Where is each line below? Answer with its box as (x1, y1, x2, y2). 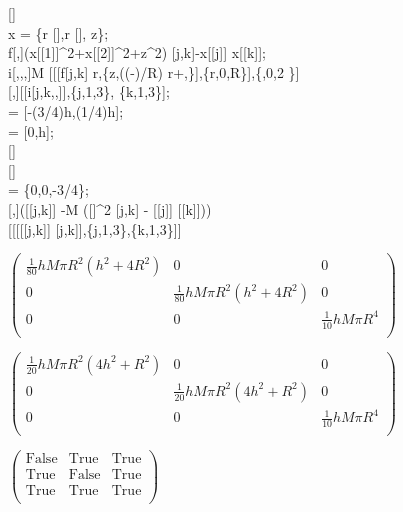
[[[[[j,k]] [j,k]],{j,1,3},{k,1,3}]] (8, 218, 182, 239)
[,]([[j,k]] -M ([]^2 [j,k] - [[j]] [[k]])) (8, 198, 212, 219)
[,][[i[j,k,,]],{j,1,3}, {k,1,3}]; (8, 81, 170, 102)
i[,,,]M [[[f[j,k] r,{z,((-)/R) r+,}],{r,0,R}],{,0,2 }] (8, 61, 300, 82)
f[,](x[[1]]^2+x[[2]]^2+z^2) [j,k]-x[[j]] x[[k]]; (8, 42, 266, 63)
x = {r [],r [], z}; (8, 22, 109, 43)
